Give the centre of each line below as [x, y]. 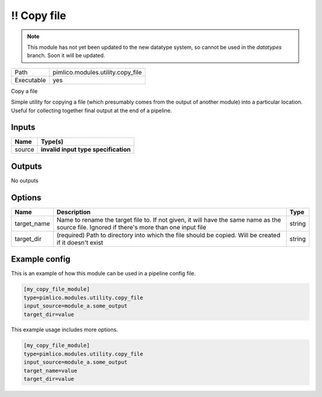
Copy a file [24, 91]
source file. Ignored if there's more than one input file [132, 227]
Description [74, 212]
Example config [41, 259]
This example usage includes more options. [65, 330]
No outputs [25, 180]
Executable [30, 80]
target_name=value [50, 370]
